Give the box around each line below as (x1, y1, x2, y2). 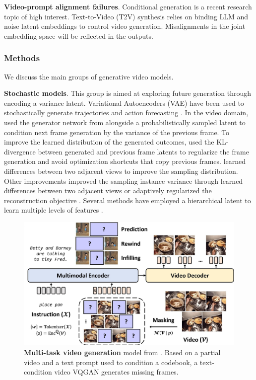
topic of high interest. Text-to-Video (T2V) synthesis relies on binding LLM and (4, 11, 249, 21)
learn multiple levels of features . (4, 205, 103, 215)
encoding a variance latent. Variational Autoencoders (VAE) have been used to (4, 97, 244, 108)
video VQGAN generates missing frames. (54, 367, 179, 377)
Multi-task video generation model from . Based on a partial (24, 347, 221, 357)
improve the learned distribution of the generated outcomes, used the (4, 137, 214, 147)
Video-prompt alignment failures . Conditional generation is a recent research (4, 1, 252, 11)
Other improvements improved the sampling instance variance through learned (4, 175, 243, 186)
